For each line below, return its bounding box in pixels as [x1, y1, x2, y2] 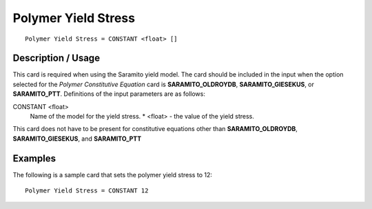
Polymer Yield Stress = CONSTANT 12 [25, 187, 149, 195]
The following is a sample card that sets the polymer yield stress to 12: [12, 170, 213, 179]
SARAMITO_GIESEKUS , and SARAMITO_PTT [12, 135, 142, 143]
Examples [12, 152, 56, 164]
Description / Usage [12, 52, 100, 64]
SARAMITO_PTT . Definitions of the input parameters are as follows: [12, 90, 206, 98]
